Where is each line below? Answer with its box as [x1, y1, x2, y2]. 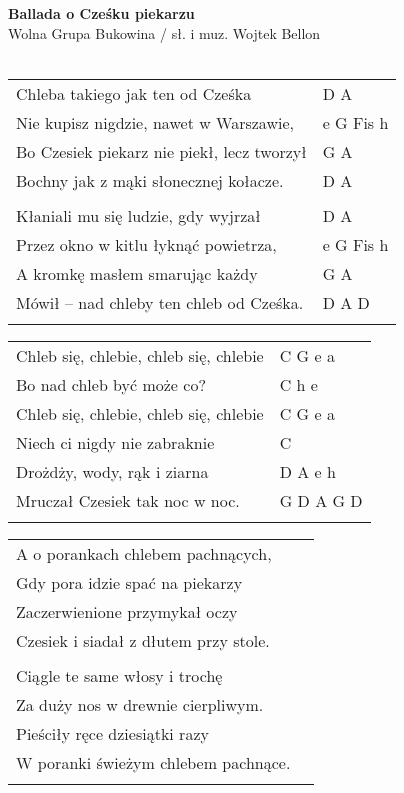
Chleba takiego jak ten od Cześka [16, 81, 252, 105]
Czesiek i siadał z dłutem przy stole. [16, 628, 270, 652]
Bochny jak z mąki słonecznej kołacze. [16, 168, 284, 192]
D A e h [279, 459, 336, 483]
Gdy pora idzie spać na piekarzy [16, 570, 243, 594]
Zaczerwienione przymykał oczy [16, 599, 238, 623]
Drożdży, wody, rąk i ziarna [16, 459, 209, 483]
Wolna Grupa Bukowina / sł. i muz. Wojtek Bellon [8, 22, 321, 43]
